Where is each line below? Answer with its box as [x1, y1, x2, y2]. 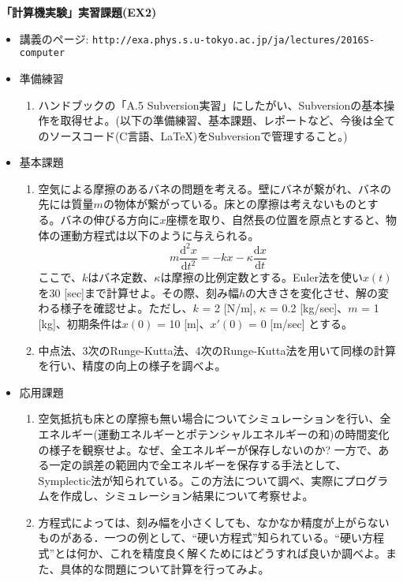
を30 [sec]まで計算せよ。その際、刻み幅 [38, 284, 239, 300]
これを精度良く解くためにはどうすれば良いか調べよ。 [109, 545, 386, 561]
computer [19, 47, 65, 59]
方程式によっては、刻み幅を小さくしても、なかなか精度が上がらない [38, 513, 390, 530]
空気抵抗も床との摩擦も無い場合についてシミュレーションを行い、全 [38, 410, 391, 427]
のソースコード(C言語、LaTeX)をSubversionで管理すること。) [38, 127, 348, 144]
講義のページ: [19, 30, 89, 47]
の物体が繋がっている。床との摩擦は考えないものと [103, 196, 368, 212]
